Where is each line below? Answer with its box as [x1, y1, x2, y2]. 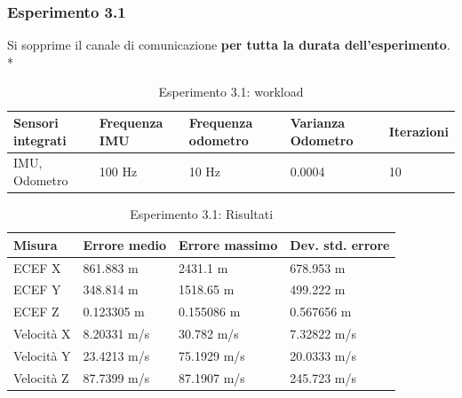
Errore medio [83, 235, 167, 254]
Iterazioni [388, 121, 449, 140]
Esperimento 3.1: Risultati [130, 205, 274, 223]
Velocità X [13, 324, 71, 343]
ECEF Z [13, 302, 60, 321]
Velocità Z [13, 368, 69, 386]
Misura [13, 235, 58, 254]
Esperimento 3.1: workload [158, 82, 304, 101]
